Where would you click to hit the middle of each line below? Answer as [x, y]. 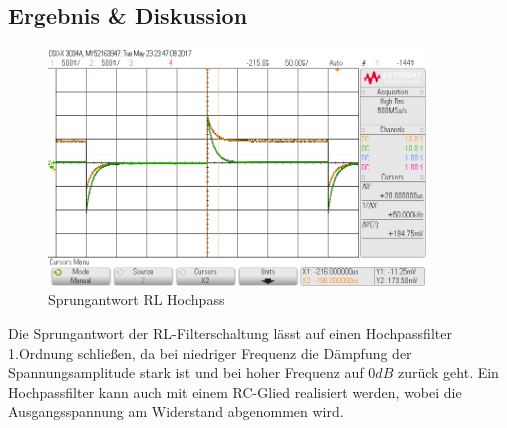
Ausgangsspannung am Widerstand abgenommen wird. [176, 411]
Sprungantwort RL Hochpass [136, 299]
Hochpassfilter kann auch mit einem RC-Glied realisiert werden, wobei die [235, 391]
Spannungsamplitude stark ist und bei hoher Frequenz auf [186, 372]
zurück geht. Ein [448, 372]
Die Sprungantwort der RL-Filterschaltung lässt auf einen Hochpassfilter [230, 333]
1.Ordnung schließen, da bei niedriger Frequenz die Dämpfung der [210, 352]
